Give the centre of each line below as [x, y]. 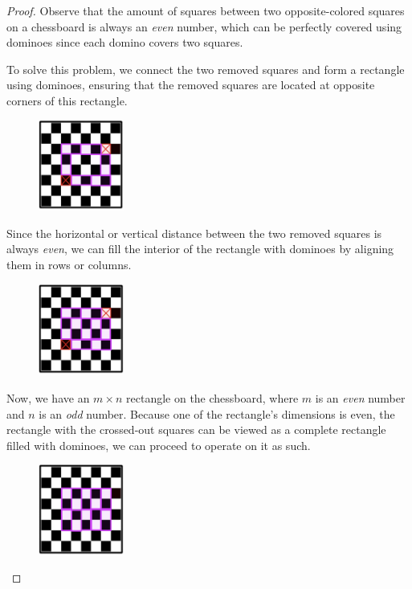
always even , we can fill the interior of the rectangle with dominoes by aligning [200, 249]
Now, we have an [48, 398]
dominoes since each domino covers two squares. [125, 42]
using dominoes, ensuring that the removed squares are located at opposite [191, 85]
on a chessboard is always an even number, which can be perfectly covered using [204, 26]
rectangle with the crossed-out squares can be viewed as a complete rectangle [196, 429]
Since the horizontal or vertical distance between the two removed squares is [194, 233]
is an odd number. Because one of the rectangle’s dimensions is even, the [217, 413]
